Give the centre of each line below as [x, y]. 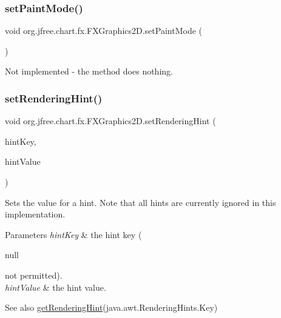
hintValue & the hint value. [56, 287]
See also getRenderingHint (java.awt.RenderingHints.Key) [111, 307]
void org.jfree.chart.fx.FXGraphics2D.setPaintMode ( [103, 31]
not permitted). [34, 275]
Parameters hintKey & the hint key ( [73, 234]
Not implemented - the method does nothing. [89, 71]
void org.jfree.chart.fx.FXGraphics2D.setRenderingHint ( [110, 121]
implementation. [35, 214]
